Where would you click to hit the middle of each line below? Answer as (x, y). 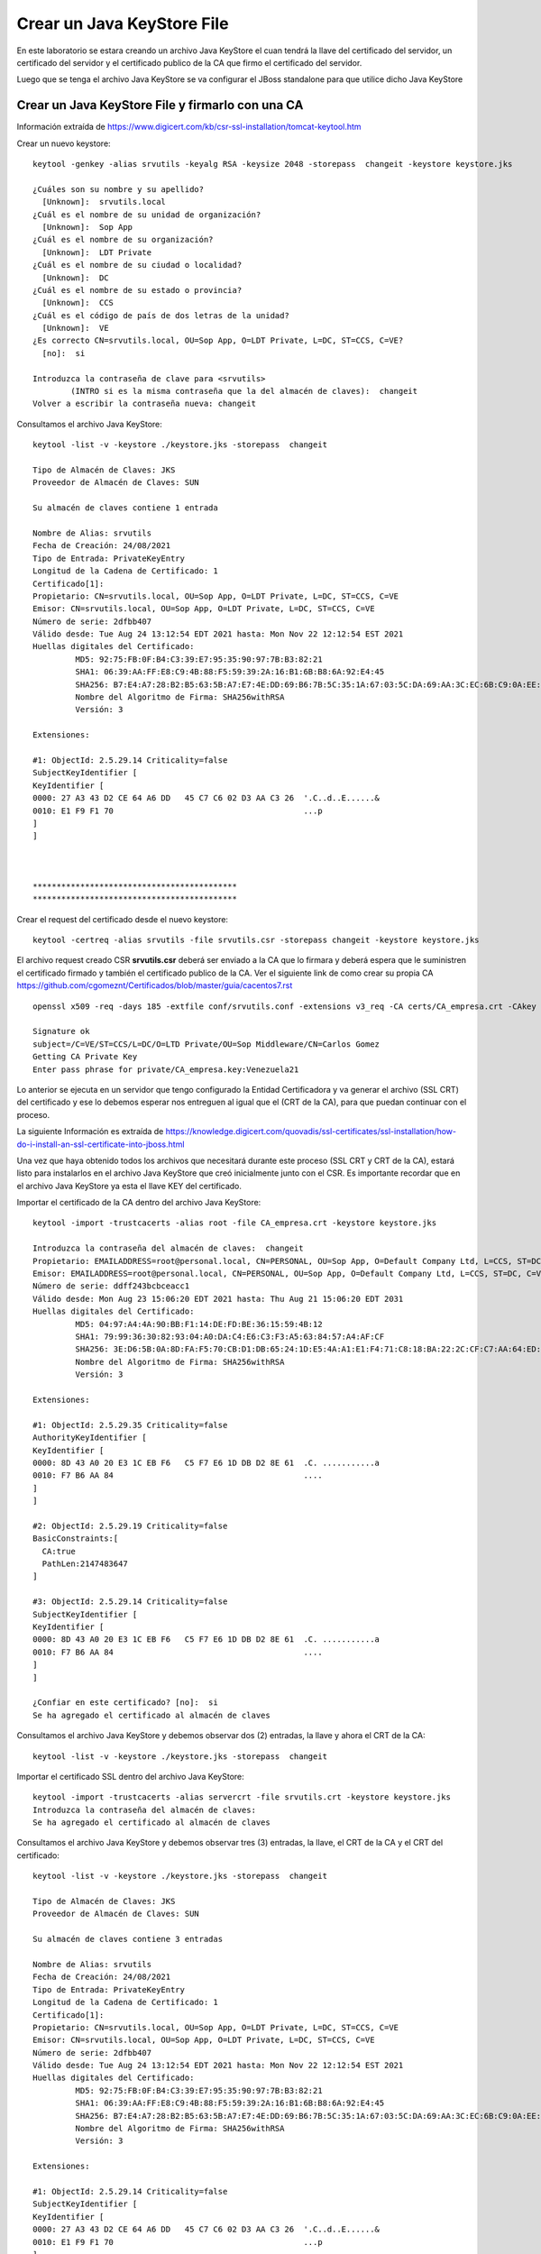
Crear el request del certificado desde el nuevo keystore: (123, 919)
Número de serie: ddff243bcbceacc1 (111, 1286)
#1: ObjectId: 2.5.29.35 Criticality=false (130, 1425)
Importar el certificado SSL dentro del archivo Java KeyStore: (131, 1776)
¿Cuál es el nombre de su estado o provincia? (138, 290)
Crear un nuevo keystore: (64, 143)
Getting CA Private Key (85, 1057)
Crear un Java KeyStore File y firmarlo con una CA (160, 105)
